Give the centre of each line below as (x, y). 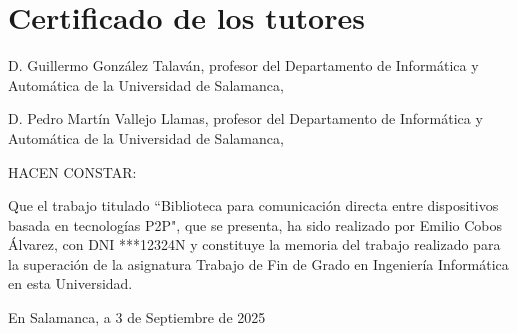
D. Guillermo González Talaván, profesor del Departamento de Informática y (243, 65)
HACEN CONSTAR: (72, 171)
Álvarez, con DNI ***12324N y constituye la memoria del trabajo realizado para (254, 244)
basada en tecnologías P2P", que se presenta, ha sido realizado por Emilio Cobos (255, 224)
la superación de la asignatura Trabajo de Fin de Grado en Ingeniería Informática (258, 263)
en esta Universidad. (70, 283)
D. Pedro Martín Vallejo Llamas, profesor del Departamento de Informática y (245, 118)
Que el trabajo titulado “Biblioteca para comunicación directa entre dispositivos (253, 205)
